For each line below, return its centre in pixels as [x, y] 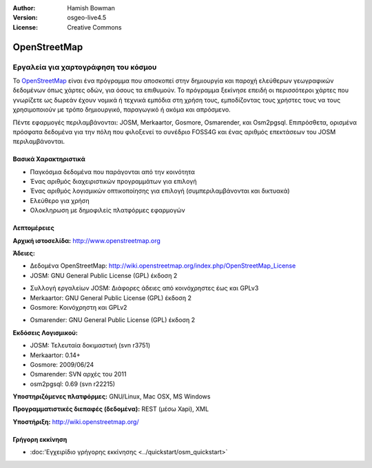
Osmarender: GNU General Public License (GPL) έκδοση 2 [113, 320]
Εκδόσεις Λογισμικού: [45, 332]
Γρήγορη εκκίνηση [40, 439]
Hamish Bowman [91, 8]
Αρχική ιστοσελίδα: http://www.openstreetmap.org [87, 240]
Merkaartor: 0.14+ [55, 355]
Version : [25, 18]
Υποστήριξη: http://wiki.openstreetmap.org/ [76, 422]
